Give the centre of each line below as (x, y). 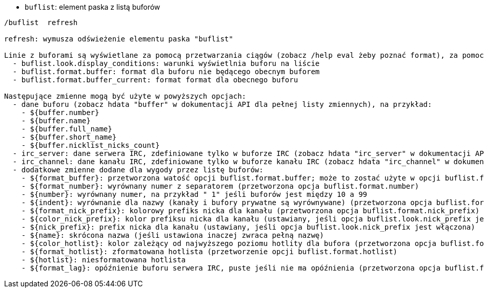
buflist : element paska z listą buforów (93, 7)
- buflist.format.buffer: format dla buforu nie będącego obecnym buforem (166, 72)
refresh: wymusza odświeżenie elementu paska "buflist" (119, 39)
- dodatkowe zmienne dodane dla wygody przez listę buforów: (138, 170)
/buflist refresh (41, 23)
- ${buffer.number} (60, 113)
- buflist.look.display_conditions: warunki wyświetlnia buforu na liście (166, 63)
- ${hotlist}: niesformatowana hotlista (104, 260)
